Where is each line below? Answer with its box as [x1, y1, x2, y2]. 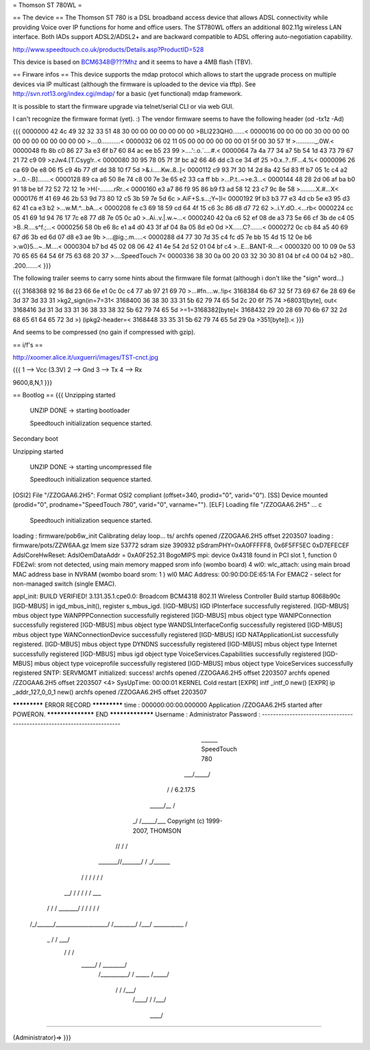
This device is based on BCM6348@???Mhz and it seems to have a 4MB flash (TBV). [12, 58, 253, 66]
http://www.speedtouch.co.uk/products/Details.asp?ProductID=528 [12, 45, 204, 53]
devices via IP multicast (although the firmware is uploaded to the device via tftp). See [12, 79, 256, 88]
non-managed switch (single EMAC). [12, 579, 116, 588]
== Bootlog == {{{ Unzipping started [12, 391, 116, 399]
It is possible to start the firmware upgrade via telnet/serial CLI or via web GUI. [12, 102, 234, 110]
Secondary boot [12, 435, 58, 443]
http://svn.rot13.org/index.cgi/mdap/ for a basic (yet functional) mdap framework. [12, 90, 243, 98]
